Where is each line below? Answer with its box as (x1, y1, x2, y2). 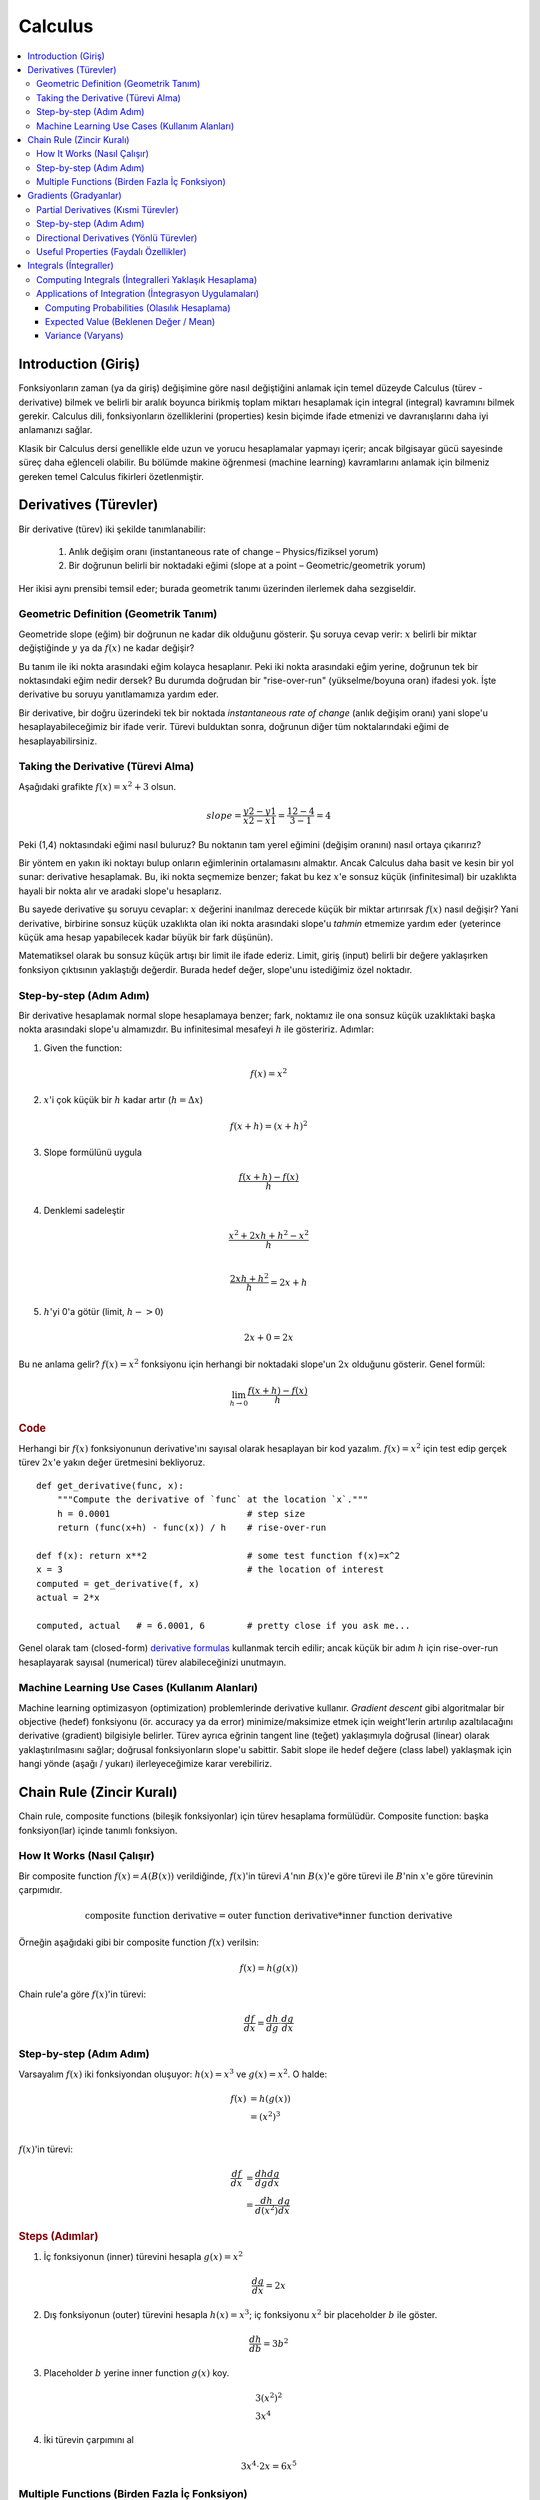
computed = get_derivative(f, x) (36, 1578, 200, 1589)
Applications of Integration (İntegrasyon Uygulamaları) (36, 288, 260, 300)
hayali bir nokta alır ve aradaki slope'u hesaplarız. (18, 885, 222, 897)
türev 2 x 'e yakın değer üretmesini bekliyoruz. (18, 1456, 206, 1469)
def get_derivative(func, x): (36, 1480, 185, 1491)
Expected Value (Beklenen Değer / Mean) (45, 315, 216, 327)
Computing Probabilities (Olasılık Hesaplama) (45, 301, 231, 314)
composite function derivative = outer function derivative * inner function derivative (85, 1910, 453, 1922)
